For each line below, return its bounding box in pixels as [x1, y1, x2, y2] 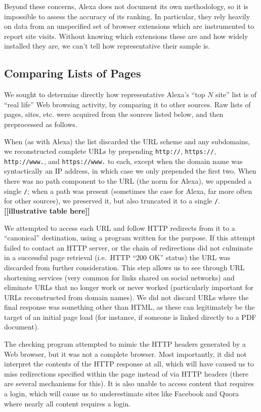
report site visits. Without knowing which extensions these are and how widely [4, 30, 248, 41]
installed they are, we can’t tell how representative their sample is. [4, 40, 210, 51]
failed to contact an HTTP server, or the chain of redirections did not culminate [4, 242, 253, 253]
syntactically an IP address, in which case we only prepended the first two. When [4, 166, 256, 176]
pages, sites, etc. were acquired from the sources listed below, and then [4, 109, 224, 119]
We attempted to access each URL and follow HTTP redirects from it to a [4, 222, 235, 233]
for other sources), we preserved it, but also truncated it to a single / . [4, 195, 221, 206]
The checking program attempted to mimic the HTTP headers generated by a [4, 339, 246, 349]
